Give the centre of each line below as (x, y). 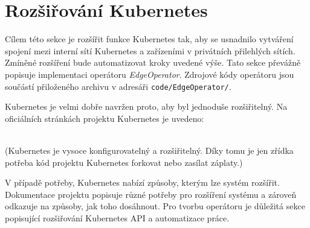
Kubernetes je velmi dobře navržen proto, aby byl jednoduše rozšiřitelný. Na (146, 106)
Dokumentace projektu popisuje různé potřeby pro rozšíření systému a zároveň (151, 194)
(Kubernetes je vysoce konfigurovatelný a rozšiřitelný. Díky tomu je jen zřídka (149, 150)
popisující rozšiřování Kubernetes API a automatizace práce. (117, 217)
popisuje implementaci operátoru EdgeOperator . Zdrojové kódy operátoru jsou (150, 74)
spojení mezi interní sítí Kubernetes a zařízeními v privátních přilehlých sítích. (150, 50)
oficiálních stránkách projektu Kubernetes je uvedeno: (105, 118)
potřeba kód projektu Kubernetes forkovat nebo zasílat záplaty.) (124, 162)
